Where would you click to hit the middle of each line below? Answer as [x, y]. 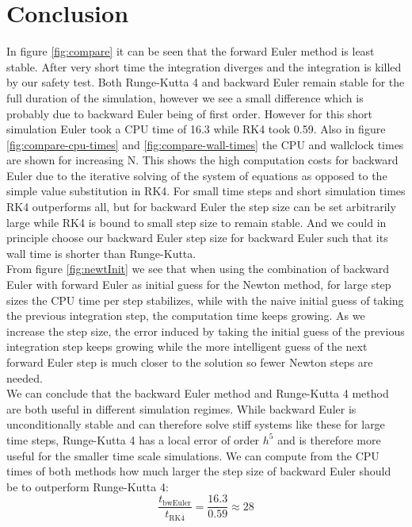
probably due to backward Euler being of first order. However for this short [190, 113]
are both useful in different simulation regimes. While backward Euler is [181, 408]
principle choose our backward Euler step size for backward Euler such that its [197, 238]
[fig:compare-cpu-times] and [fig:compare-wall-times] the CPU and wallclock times [205, 144]
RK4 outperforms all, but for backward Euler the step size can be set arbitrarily [201, 207]
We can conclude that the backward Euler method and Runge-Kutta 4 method [198, 393]
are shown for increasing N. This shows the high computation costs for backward [202, 160]
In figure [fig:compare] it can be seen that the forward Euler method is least [191, 51]
